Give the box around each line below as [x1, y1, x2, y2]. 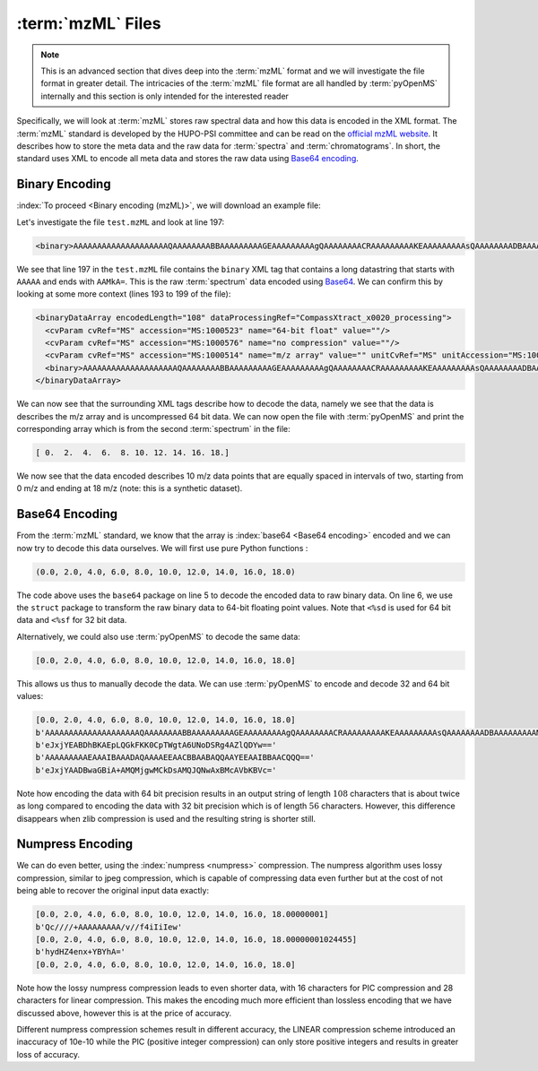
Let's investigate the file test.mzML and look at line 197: [16, 216, 225, 228]
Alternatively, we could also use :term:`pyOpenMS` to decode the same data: [16, 631, 300, 642]
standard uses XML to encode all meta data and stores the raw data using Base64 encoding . [16, 153, 359, 164]
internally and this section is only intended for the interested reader [40, 91, 289, 101]
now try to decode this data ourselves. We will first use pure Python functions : [16, 542, 308, 553]
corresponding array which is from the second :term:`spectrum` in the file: [16, 424, 291, 435]
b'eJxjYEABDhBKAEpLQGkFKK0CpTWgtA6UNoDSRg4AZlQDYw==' [35, 739, 277, 750]
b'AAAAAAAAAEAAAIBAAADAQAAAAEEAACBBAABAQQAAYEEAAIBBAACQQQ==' [35, 753, 315, 763]
